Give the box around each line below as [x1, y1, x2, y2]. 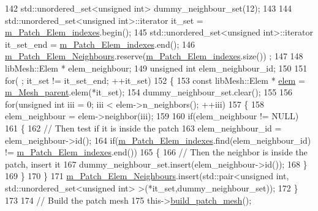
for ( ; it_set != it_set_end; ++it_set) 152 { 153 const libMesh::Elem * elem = [5, 73, 305, 86]
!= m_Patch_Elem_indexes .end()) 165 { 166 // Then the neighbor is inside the [5, 146, 308, 158]
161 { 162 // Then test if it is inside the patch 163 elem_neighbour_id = [5, 121, 282, 134]
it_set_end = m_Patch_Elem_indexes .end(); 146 [5, 37, 195, 50]
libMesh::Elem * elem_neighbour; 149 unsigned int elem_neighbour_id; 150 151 [5, 61, 308, 74]
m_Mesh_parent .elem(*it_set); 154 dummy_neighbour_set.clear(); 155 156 [5, 86, 292, 98]
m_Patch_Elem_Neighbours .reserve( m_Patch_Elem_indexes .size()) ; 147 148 [5, 50, 303, 62]
